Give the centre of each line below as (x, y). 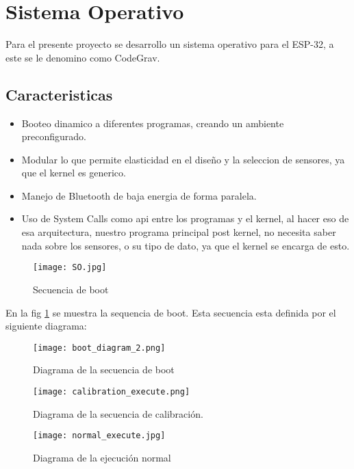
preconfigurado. (54, 136)
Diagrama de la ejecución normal (102, 457)
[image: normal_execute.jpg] (99, 436)
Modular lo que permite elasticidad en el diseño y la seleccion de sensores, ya (183, 159)
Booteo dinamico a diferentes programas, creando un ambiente (153, 123)
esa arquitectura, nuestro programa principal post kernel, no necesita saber (179, 232)
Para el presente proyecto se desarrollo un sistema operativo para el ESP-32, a (170, 44)
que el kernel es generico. (74, 173)
